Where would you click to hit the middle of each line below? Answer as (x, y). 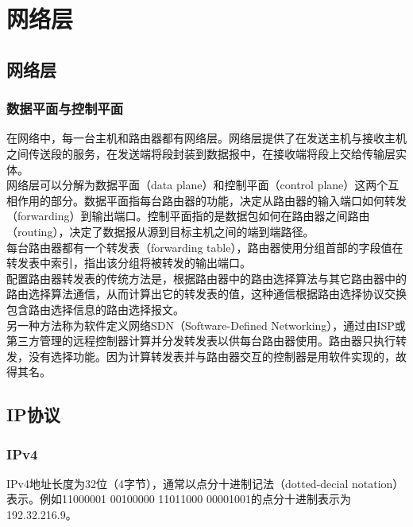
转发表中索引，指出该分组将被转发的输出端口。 (129, 263)
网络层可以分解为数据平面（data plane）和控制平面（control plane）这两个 (197, 185)
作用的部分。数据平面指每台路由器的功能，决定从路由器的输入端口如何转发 (212, 200)
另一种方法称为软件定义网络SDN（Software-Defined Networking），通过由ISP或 (206, 325)
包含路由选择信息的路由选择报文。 (95, 309)
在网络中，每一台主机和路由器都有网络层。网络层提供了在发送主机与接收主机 (206, 138)
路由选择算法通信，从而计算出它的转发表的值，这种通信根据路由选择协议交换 (206, 294)
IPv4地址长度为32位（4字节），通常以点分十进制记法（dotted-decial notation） (205, 483)
